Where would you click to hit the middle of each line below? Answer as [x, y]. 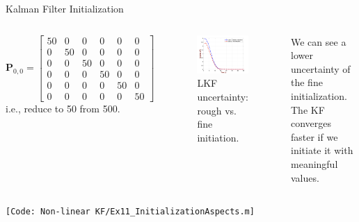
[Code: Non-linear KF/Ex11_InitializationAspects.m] [130, 212]
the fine [307, 82]
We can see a [319, 41]
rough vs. [217, 110]
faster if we [314, 136]
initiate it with [322, 150]
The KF [308, 109]
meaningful [314, 163]
